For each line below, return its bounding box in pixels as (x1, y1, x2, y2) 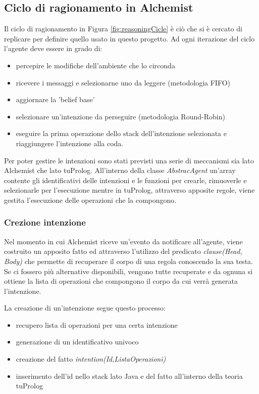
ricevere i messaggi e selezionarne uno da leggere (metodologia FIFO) (16, 77, 231, 87)
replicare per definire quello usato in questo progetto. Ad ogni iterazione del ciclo (4, 33, 255, 43)
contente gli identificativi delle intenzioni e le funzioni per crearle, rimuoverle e (4, 174, 247, 185)
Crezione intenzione (4, 216, 86, 229)
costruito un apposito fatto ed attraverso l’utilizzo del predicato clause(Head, (4, 246, 242, 256)
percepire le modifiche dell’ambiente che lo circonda (16, 60, 175, 70)
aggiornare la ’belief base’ (16, 94, 95, 105)
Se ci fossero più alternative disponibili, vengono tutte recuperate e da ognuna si (4, 266, 253, 276)
